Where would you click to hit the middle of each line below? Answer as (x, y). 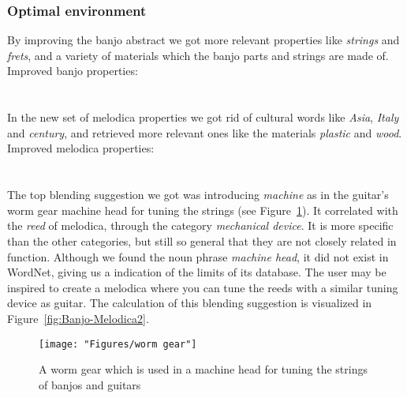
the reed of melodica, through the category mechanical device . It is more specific (200, 225)
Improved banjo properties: (73, 71)
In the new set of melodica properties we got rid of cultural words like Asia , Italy (203, 117)
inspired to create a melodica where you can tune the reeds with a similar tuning (203, 287)
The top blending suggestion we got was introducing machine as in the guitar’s (198, 195)
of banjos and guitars (90, 384)
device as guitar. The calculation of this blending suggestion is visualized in (190, 303)
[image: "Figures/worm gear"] (118, 344)
